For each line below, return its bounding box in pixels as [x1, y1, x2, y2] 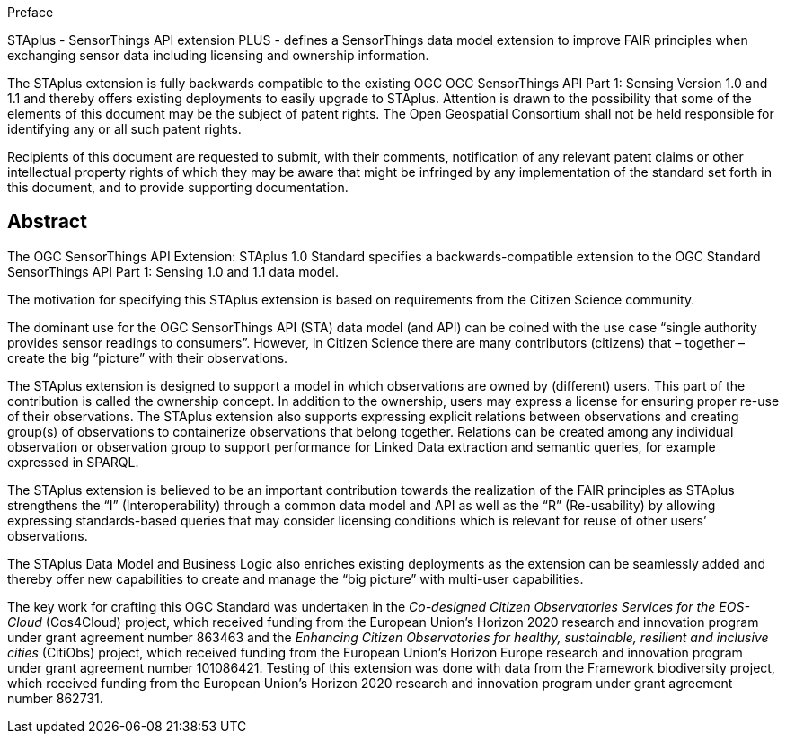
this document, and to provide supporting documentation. [7, 180, 349, 195]
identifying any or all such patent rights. [7, 121, 242, 137]
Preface [7, 4, 54, 20]
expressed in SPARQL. [7, 454, 139, 470]
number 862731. [7, 690, 103, 706]
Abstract [7, 210, 87, 234]
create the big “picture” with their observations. [7, 349, 288, 366]
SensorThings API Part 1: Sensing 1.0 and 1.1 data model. [7, 263, 339, 279]
